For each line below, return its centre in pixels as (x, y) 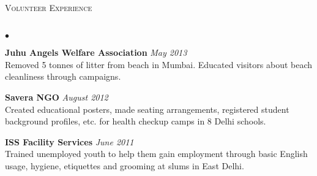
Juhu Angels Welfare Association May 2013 (96, 52)
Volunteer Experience (49, 7)
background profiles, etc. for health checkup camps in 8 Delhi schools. (136, 121)
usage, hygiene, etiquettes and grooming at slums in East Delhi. (125, 165)
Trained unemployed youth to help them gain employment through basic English (156, 154)
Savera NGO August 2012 (57, 97)
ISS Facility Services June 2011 (69, 141)
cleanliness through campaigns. (63, 76)
